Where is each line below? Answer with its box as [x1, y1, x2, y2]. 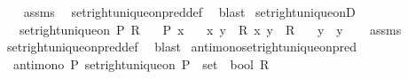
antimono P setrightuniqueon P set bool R [12, 54, 270, 73]
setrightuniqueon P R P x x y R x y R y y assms [19, 20, 402, 38]
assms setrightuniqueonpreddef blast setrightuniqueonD [23, 3, 356, 20]
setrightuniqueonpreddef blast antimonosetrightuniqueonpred [6, 37, 357, 56]
